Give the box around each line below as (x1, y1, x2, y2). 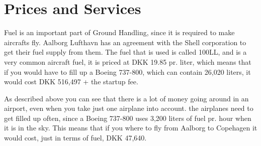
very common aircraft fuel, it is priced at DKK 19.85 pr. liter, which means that (4, 56, 251, 67)
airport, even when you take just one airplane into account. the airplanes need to (4, 103, 253, 113)
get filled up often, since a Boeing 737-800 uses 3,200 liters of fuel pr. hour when (4, 112, 251, 123)
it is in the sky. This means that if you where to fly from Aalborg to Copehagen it (4, 122, 257, 133)
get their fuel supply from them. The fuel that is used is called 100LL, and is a (4, 47, 247, 57)
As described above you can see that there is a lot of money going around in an (4, 93, 249, 103)
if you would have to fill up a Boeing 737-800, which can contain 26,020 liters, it (4, 66, 251, 77)
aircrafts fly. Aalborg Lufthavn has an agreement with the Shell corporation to (4, 37, 246, 47)
